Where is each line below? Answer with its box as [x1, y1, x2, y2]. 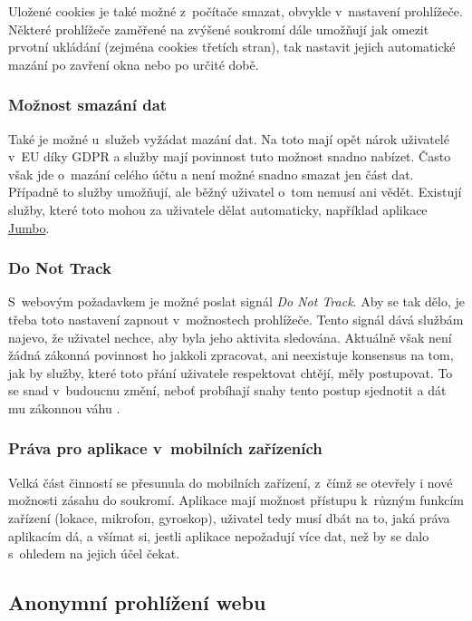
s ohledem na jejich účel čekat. [8, 544, 180, 563]
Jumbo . [8, 218, 50, 237]
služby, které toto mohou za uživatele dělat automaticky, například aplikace [8, 199, 428, 218]
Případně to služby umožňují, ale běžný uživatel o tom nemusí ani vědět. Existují [8, 182, 462, 201]
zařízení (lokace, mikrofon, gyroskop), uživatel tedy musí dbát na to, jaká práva [8, 508, 450, 527]
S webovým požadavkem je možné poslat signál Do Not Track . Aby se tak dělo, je [8, 292, 465, 311]
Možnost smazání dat [8, 93, 168, 116]
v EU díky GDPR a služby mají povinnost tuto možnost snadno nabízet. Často [8, 147, 451, 166]
